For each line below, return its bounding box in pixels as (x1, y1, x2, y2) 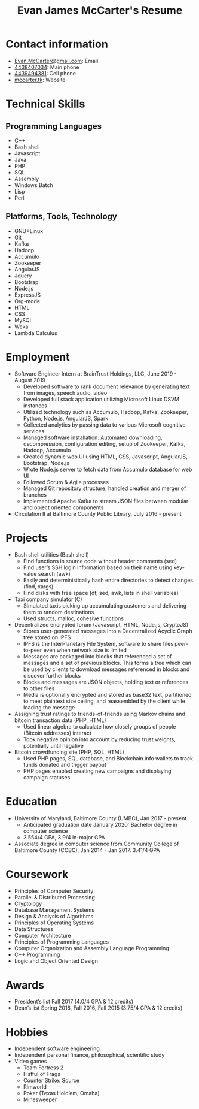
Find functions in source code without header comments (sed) (23, 557, 177, 564)
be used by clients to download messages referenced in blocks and (23, 666, 190, 673)
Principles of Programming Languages (14, 938, 109, 945)
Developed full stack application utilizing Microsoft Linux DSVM (23, 395, 180, 403)
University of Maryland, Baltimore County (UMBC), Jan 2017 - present (14, 814, 187, 821)
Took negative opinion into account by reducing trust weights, (23, 735, 176, 743)
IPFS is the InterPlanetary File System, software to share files (23, 640, 174, 647)
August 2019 (14, 376, 46, 383)
